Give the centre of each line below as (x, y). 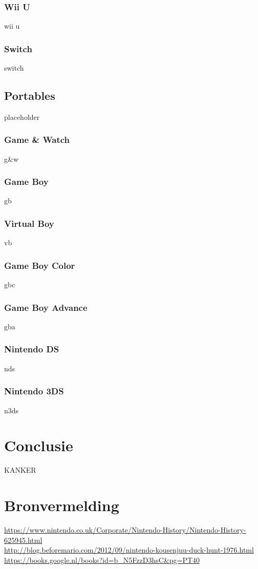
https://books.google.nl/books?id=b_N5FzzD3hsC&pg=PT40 (102, 560)
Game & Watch (37, 140)
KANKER (20, 470)
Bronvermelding (62, 505)
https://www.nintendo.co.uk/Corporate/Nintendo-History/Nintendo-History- (125, 529)
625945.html (23, 540)
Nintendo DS (32, 349)
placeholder (22, 117)
